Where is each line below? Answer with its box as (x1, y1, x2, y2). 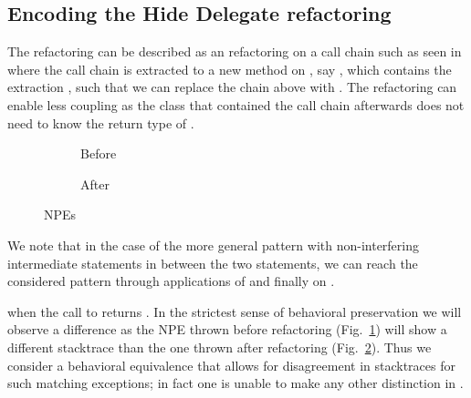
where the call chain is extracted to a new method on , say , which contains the (7, 59, 452, 78)
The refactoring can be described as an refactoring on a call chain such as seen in (7, 42, 462, 61)
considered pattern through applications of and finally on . (7, 271, 335, 291)
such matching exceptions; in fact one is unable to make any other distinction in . (7, 373, 464, 393)
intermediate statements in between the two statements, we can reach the (7, 253, 418, 272)
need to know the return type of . (7, 113, 194, 132)
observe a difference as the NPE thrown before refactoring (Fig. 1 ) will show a (7, 320, 447, 339)
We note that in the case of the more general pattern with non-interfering (7, 235, 419, 254)
